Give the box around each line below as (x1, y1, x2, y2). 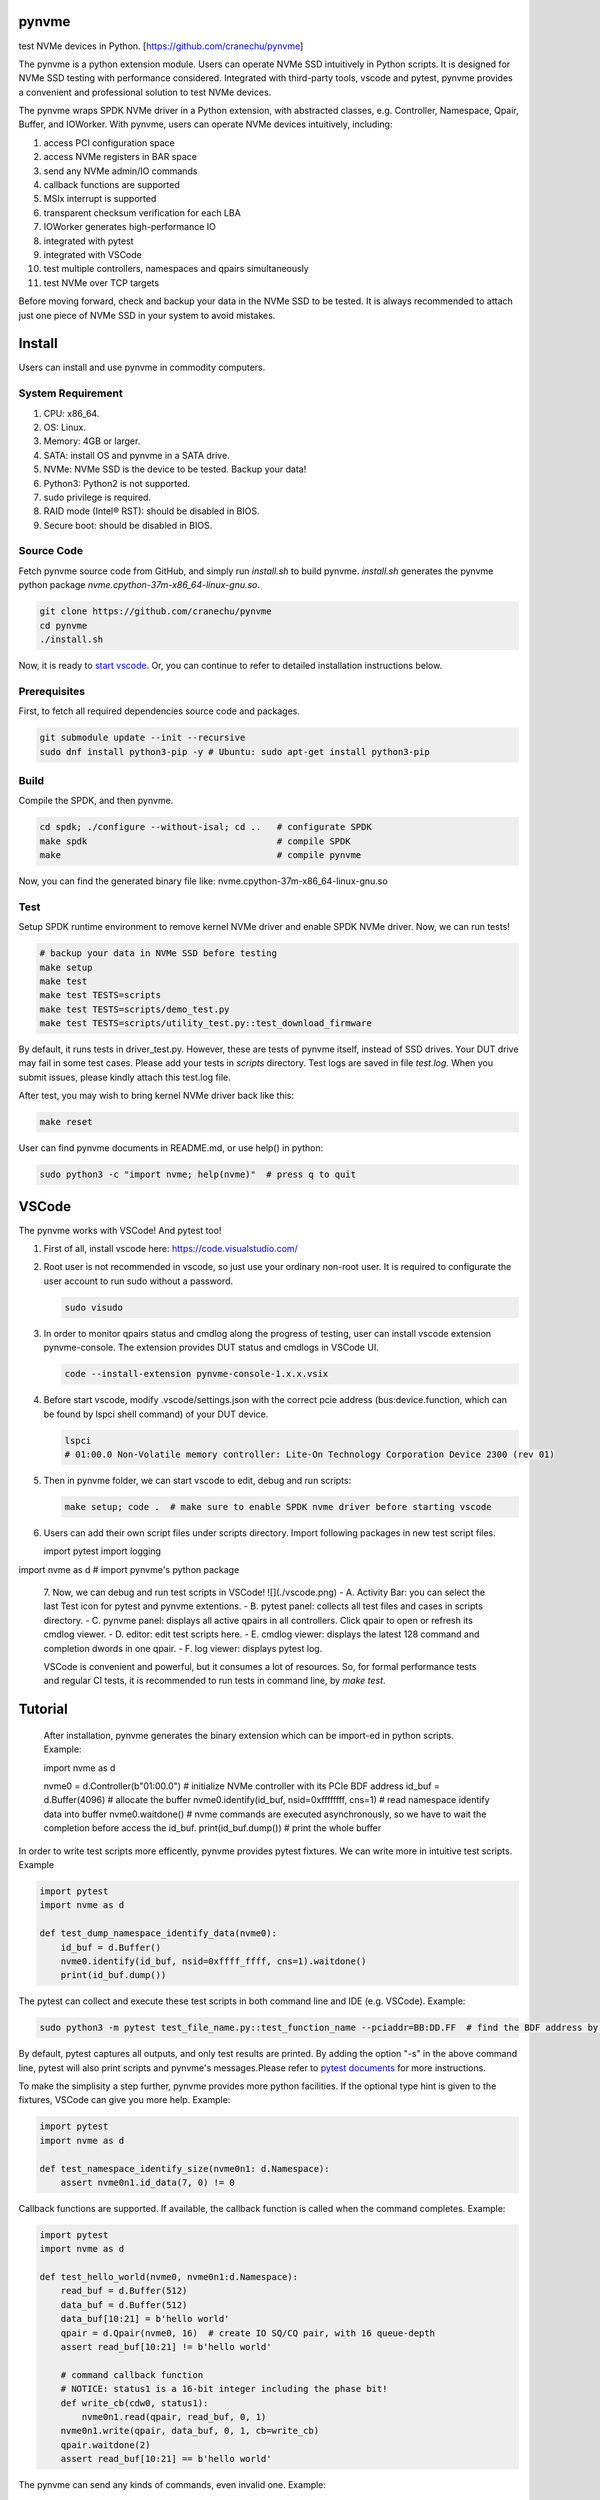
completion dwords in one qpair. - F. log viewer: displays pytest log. (43, 1642, 323, 1654)
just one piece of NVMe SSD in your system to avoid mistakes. (18, 309, 276, 321)
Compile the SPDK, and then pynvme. (18, 795, 174, 807)
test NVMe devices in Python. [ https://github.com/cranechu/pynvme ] (18, 40, 304, 52)
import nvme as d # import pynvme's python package (18, 1563, 240, 1575)
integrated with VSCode (43, 248, 142, 260)
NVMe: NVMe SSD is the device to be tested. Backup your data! (43, 463, 307, 475)
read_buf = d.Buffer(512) (60, 2285, 188, 2297)
